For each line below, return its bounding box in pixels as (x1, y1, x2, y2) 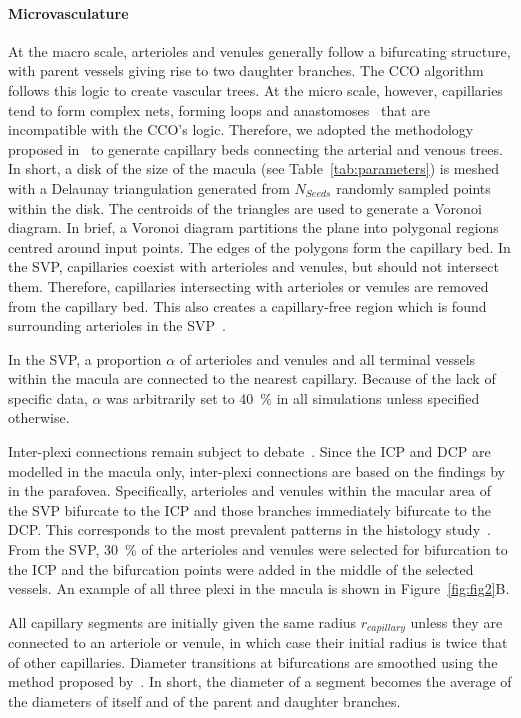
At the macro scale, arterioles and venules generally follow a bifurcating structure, (8, 40, 511, 61)
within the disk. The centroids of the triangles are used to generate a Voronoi (8, 197, 482, 218)
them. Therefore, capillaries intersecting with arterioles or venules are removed (8, 275, 489, 296)
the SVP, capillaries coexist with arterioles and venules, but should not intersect (8, 256, 499, 277)
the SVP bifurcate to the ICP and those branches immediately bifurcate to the (8, 499, 491, 520)
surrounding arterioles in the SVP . (8, 315, 226, 336)
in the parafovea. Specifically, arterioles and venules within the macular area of (8, 480, 491, 501)
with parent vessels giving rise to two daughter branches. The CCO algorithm (8, 60, 484, 81)
